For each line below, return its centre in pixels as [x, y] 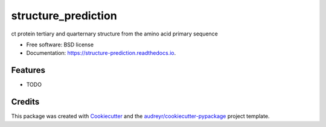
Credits [25, 102]
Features [28, 70]
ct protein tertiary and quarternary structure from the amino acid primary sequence [115, 34]
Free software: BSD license [60, 45]
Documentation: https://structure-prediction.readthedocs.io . [101, 53]
